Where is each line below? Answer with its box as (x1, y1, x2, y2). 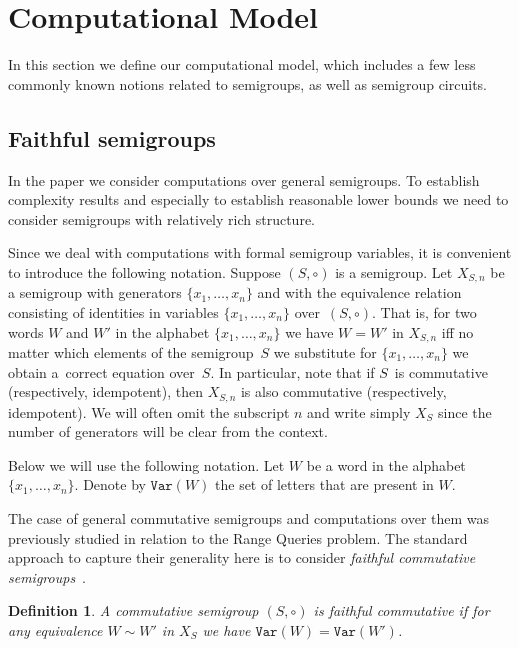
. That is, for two (372, 301, 477, 322)
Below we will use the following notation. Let (8, 454, 285, 475)
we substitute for (273, 341, 377, 362)
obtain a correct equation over (8, 361, 195, 382)
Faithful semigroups (8, 122, 216, 153)
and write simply (307, 401, 411, 422)
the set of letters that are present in (215, 474, 434, 495)
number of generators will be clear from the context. (8, 421, 328, 442)
